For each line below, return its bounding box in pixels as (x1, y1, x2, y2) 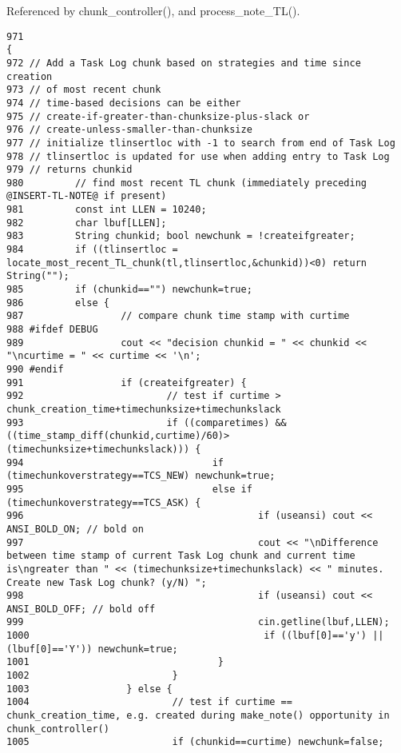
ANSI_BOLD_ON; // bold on (6, 523, 144, 535)
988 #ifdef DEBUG (6, 324, 98, 336)
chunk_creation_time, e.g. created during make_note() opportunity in (6, 710, 390, 722)
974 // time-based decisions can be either (6, 97, 241, 109)
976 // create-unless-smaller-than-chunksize (6, 124, 252, 136)
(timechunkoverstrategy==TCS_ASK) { (6, 496, 201, 508)
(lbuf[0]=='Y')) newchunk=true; (6, 643, 178, 655)
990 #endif (6, 364, 64, 375)
